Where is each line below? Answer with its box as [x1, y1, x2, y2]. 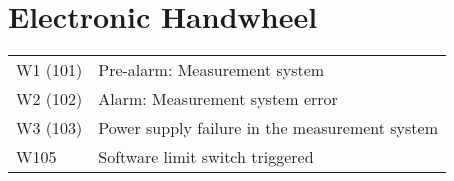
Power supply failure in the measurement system [98, 116, 439, 140]
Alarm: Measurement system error [98, 87, 338, 111]
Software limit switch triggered [98, 145, 314, 169]
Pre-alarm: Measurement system [98, 58, 325, 82]
